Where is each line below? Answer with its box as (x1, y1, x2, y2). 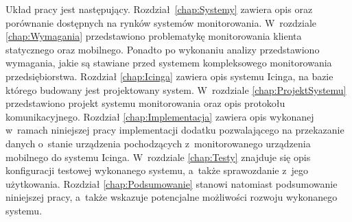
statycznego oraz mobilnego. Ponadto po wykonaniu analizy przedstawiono (5, 42, 320, 56)
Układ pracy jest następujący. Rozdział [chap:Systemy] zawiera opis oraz (5, 2, 313, 16)
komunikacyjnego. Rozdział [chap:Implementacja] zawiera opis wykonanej (5, 109, 314, 123)
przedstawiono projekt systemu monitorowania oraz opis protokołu (5, 96, 285, 110)
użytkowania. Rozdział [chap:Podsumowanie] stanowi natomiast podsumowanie (5, 176, 338, 190)
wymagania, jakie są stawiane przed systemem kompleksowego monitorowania (5, 56, 332, 70)
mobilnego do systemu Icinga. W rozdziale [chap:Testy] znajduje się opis (5, 149, 311, 164)
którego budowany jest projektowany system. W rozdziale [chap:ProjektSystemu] (5, 82, 347, 97)
